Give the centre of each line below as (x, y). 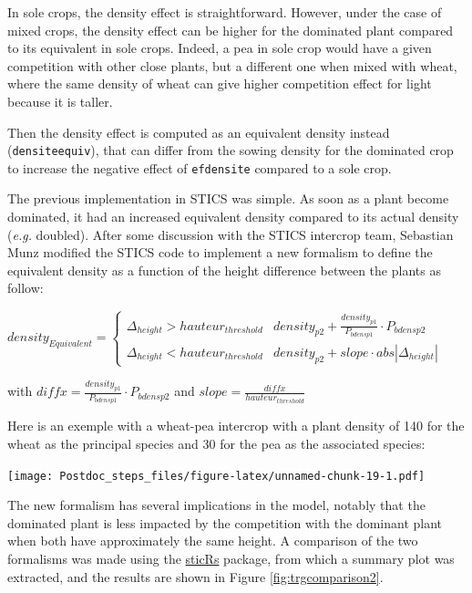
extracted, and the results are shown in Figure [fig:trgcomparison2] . (195, 576)
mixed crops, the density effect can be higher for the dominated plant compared (231, 30)
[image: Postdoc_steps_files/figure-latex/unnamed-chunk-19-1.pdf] (216, 476)
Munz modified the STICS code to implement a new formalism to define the (220, 252)
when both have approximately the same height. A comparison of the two (213, 541)
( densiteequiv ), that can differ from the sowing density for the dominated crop (231, 150)
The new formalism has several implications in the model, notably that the (216, 505)
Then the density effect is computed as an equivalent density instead (199, 132)
